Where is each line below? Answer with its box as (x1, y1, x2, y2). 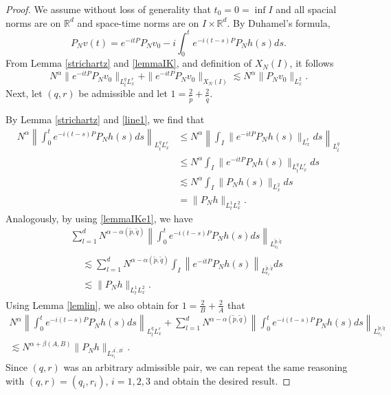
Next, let (5, 86, 43, 100)
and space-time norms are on (77, 15, 199, 30)
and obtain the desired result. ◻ (153, 373, 291, 387)
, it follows (289, 56, 334, 70)
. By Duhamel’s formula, (227, 15, 331, 30)
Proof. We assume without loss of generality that (5, 2, 211, 16)
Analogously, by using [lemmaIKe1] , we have (5, 211, 193, 225)
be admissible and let (78, 86, 168, 100)
